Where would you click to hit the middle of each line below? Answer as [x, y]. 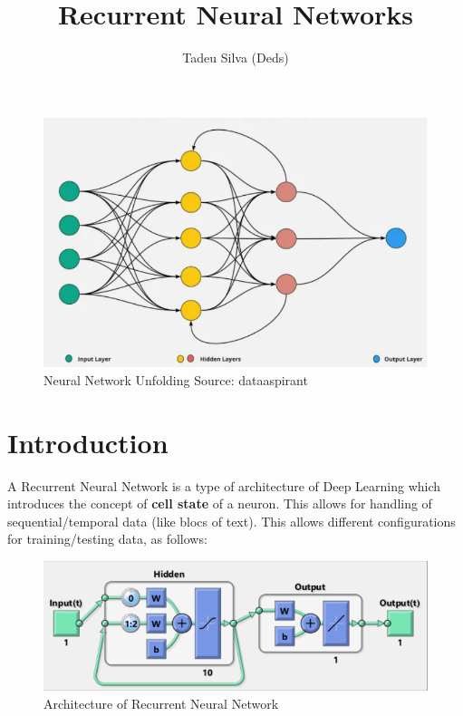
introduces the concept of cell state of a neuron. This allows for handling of [220, 503]
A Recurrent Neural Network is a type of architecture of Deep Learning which [224, 485]
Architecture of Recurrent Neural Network [161, 703]
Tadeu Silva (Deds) [236, 58]
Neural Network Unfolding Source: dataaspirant [176, 379]
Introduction [88, 442]
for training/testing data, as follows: [107, 539]
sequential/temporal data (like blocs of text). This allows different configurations [231, 521]
